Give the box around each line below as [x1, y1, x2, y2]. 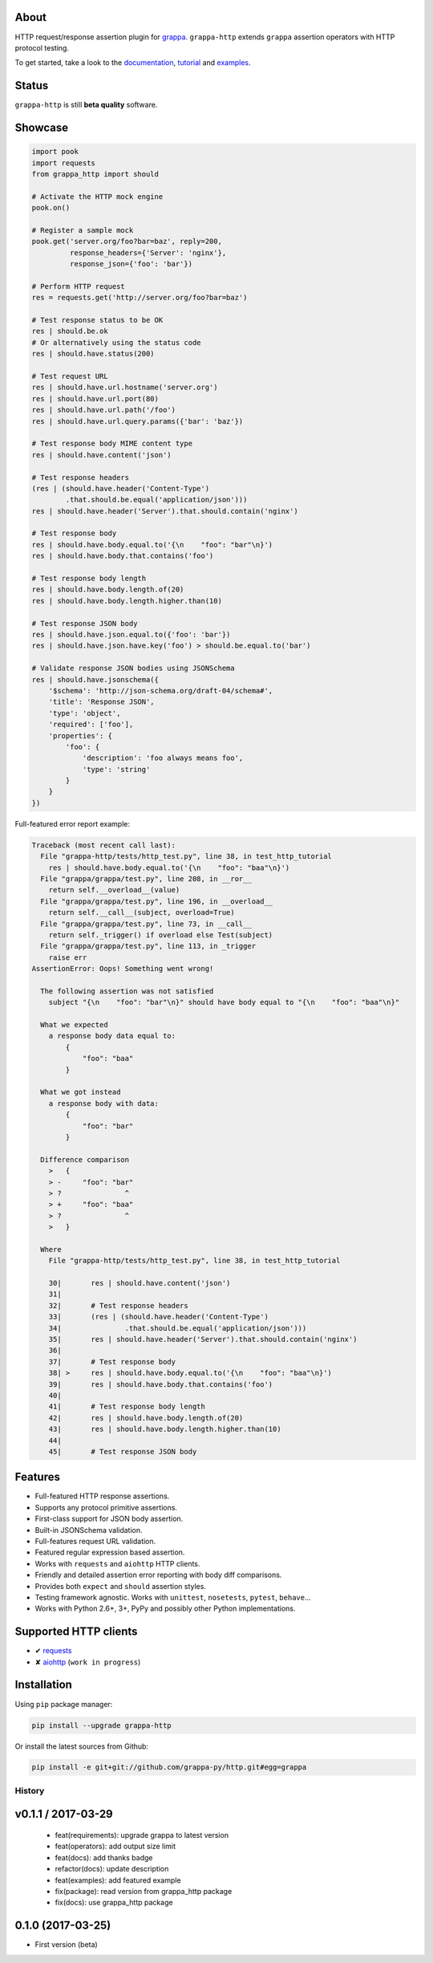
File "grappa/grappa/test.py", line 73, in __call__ [40, 919, 252, 929]
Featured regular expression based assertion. [34, 1547, 185, 1557]
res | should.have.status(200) [31, 349, 156, 359]
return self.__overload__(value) [48, 885, 180, 895]
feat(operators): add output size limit [55, 1842, 176, 1851]
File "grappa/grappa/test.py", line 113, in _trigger [40, 941, 257, 951]
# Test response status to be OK [31, 315, 164, 325]
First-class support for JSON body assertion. [34, 1514, 184, 1524]
